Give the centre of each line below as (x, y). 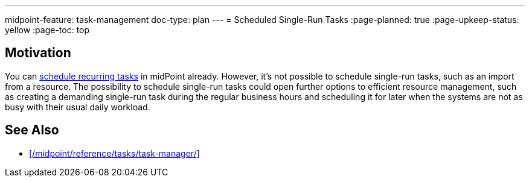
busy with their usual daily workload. (78, 107)
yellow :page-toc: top (47, 30)
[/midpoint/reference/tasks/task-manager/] (114, 153)
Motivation (38, 53)
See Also (32, 130)
